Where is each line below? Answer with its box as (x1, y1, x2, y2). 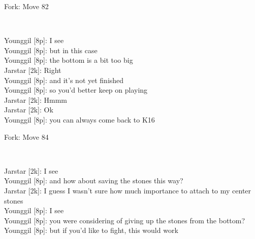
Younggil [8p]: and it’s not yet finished (4, 74, 124, 85)
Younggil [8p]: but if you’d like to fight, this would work (4, 225, 178, 235)
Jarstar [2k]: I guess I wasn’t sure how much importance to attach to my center (4, 185, 251, 195)
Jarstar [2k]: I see (4, 165, 58, 176)
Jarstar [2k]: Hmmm (4, 94, 68, 105)
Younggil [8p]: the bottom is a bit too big (4, 55, 133, 65)
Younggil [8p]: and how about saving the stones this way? (4, 175, 183, 186)
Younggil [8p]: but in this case (4, 45, 98, 55)
